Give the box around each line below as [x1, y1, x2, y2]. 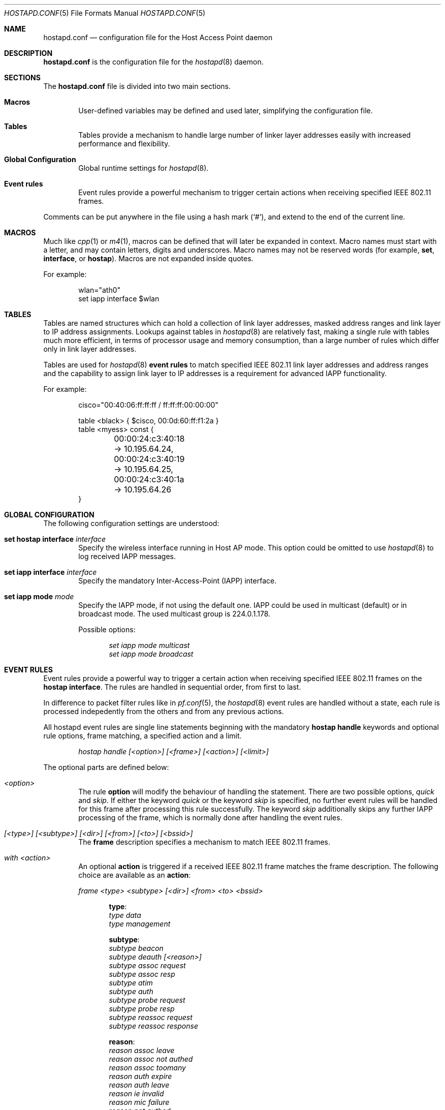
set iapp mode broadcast [109, 650, 194, 658]
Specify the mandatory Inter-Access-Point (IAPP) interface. [78, 576, 277, 585]
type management [109, 919, 171, 928]
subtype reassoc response [109, 1022, 198, 1030]
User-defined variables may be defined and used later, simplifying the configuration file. [78, 106, 373, 115]
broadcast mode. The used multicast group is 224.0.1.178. [78, 609, 271, 618]
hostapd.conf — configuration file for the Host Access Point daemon [43, 33, 273, 42]
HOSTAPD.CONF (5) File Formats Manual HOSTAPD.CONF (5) [4, 9, 206, 17]
